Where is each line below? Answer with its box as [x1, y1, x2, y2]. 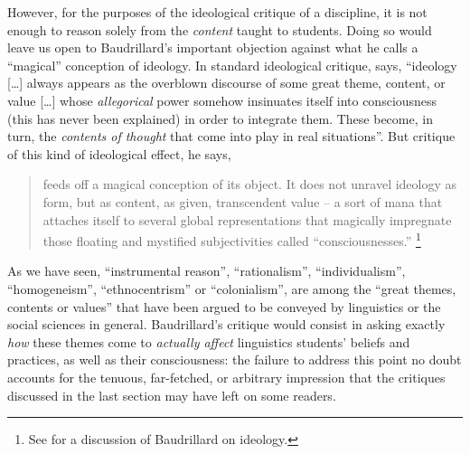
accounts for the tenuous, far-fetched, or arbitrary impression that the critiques [7, 367, 446, 386]
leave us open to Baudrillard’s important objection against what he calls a [7, 38, 418, 57]
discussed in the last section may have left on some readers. [7, 385, 336, 404]
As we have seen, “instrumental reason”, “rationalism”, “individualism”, [7, 261, 406, 280]
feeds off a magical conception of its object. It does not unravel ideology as [42, 175, 457, 194]
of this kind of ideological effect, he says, [7, 144, 231, 163]
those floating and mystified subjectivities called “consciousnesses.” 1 [42, 229, 421, 250]
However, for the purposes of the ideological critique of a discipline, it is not [7, 3, 428, 21]
